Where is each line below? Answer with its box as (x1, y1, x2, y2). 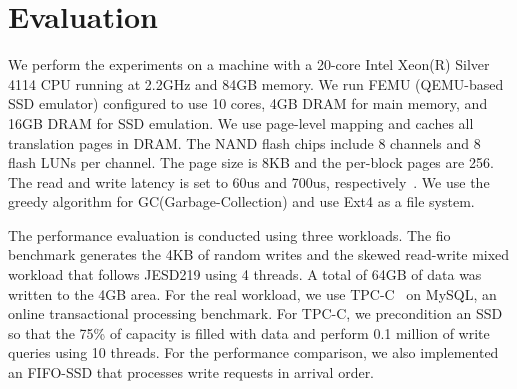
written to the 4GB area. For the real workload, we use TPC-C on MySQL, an (8, 283, 497, 304)
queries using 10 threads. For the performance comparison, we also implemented (8, 342, 499, 363)
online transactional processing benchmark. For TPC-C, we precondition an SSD (8, 303, 503, 324)
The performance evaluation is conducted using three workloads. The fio (8, 224, 451, 245)
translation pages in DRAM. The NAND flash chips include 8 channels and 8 (8, 132, 481, 153)
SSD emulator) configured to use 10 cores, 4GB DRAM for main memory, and (8, 93, 488, 114)
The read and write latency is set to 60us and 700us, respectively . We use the (8, 171, 490, 192)
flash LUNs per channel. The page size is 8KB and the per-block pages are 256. (8, 152, 494, 173)
